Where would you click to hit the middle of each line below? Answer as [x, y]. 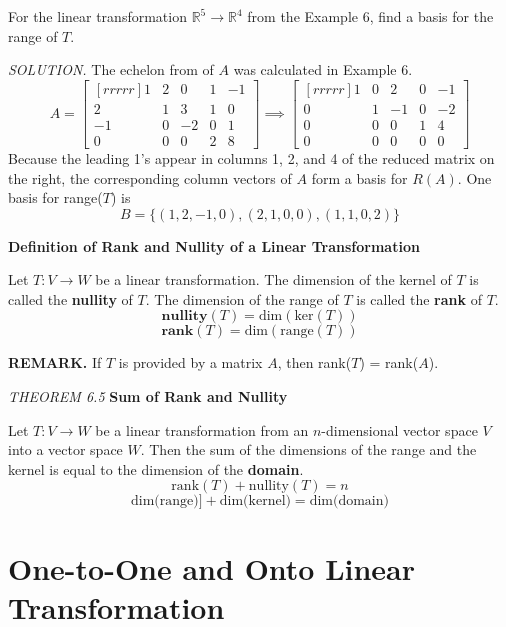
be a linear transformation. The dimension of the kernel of [273, 279]
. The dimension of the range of [242, 298]
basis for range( [55, 197]
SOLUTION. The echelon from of [111, 69]
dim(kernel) [255, 501]
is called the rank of [419, 298]
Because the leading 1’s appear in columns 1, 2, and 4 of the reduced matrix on [251, 157]
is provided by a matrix [190, 362]
